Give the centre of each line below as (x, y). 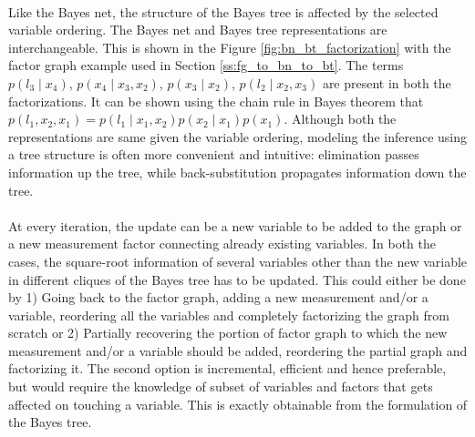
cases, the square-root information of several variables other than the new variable (238, 261)
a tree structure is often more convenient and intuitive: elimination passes (214, 154)
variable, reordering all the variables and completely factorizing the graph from (229, 315)
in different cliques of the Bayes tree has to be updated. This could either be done (237, 279)
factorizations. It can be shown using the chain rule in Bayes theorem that (216, 101)
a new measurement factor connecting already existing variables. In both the (222, 244)
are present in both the (387, 82)
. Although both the (340, 119)
